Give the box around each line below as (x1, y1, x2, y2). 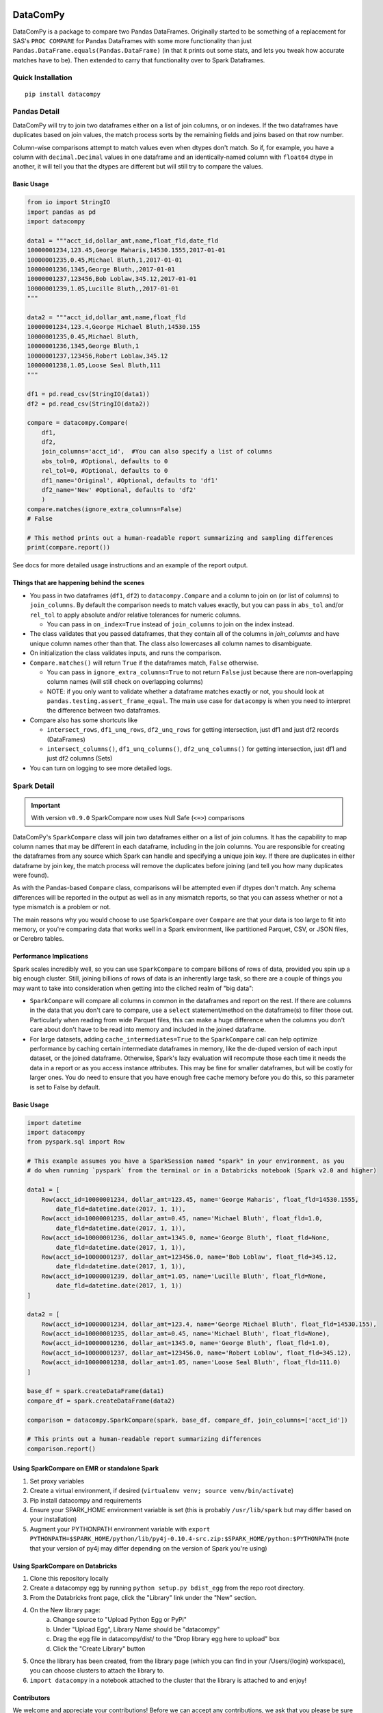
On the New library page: (29, 1606, 101, 1614)
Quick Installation (12, 73, 72, 82)
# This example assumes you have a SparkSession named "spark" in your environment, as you (27, 1157, 345, 1165)
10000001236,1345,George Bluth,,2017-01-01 (27, 266, 176, 273)
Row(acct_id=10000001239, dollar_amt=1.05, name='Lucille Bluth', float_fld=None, (41, 1272, 327, 1280)
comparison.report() (27, 1444, 96, 1453)
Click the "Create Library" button (53, 1644, 146, 1653)
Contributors (12, 1693, 51, 1702)
